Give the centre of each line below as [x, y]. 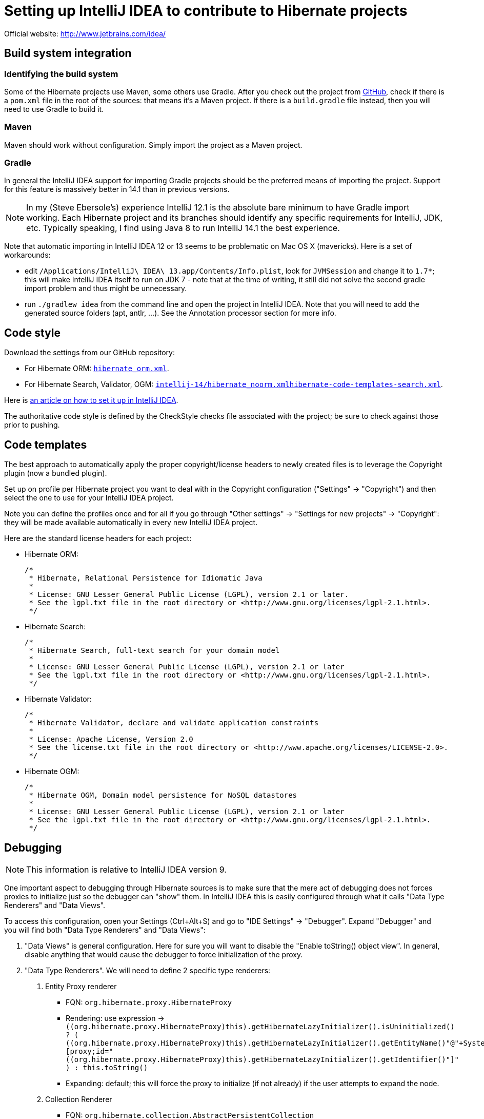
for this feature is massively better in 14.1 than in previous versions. [117, 189]
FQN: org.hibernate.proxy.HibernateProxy [149, 1002]
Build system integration [68, 53]
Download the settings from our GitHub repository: [89, 353]
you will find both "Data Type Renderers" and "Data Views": [105, 930]
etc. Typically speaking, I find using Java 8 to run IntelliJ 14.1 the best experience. [183, 228]
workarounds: [27, 255]
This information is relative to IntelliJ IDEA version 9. [126, 870]
